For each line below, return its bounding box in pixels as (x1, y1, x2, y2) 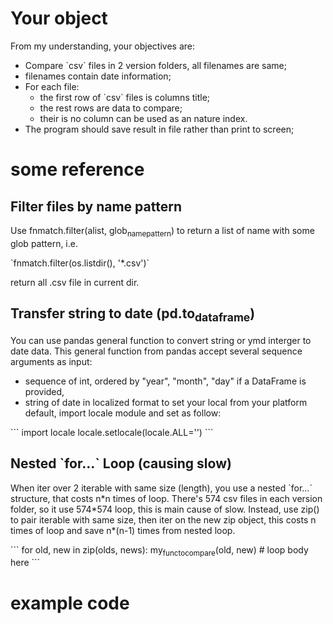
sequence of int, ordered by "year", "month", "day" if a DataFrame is (24, 375, 307, 387)
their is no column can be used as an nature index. (39, 112, 248, 124)
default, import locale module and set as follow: (24, 407, 222, 419)
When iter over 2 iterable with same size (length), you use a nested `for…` (10, 482, 313, 494)
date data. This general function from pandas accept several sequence (10, 345, 303, 357)
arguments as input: (10, 355, 93, 367)
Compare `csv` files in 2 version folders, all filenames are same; (24, 59, 287, 71)
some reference (10, 158, 145, 181)
